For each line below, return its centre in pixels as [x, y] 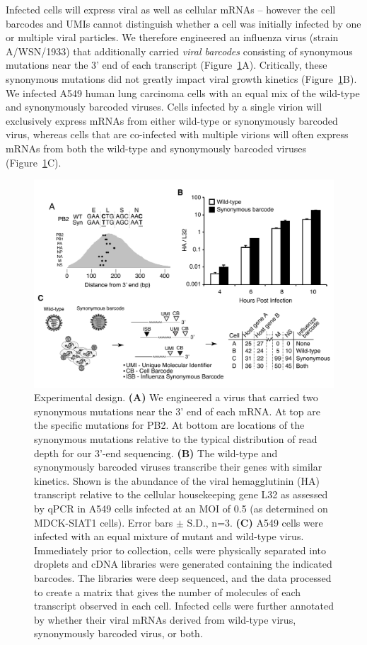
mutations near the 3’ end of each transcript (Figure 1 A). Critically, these [167, 65]
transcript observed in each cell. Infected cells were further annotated [184, 606]
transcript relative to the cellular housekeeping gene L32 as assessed [181, 494]
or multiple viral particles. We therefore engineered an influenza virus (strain [172, 37]
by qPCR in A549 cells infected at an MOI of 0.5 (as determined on [181, 509]
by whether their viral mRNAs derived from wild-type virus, [165, 619]
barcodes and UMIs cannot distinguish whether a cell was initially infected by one [183, 23]
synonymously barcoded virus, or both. [118, 633]
